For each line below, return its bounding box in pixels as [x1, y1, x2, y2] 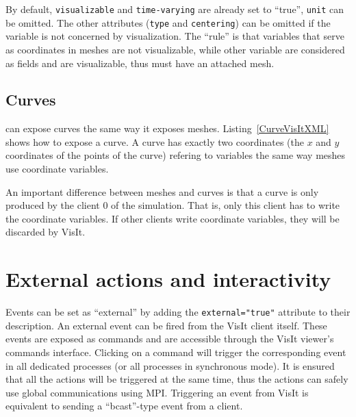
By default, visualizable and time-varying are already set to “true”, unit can [5, 2, 344, 16]
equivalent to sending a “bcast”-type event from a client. [5, 399, 243, 413]
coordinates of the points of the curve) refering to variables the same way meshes [5, 148, 346, 162]
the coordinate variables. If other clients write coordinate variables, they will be [5, 211, 340, 225]
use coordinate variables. [5, 162, 109, 176]
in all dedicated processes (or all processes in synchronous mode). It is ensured [5, 358, 335, 372]
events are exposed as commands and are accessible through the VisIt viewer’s [5, 331, 334, 346]
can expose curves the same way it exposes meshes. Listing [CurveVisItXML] [5, 121, 329, 136]
